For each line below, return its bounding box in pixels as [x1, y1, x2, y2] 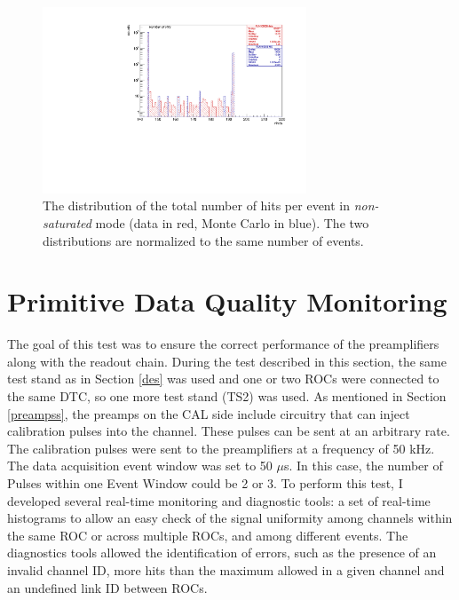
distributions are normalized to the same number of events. [43, 231, 364, 249]
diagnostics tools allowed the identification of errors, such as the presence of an [7, 543, 437, 562]
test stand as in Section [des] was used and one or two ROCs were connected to [7, 369, 439, 388]
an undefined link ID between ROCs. [7, 578, 208, 596]
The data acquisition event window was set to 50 [7, 456, 273, 475]
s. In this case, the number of [283, 456, 443, 475]
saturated [43, 213, 91, 232]
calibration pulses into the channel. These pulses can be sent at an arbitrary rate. [7, 422, 450, 440]
